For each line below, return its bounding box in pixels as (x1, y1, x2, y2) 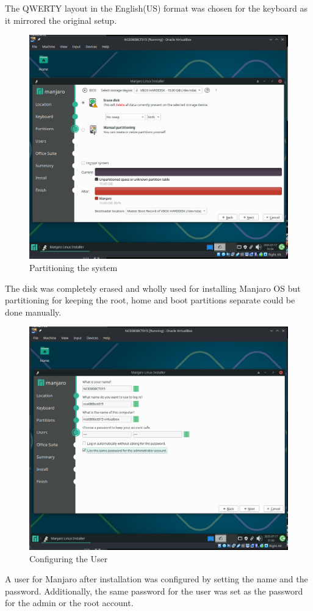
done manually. (5, 305, 62, 318)
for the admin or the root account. (5, 596, 134, 609)
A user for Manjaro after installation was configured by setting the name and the (5, 573, 308, 585)
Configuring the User (29, 552, 108, 565)
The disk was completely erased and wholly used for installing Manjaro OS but (5, 281, 301, 294)
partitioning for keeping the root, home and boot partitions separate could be (5, 294, 295, 306)
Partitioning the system (29, 261, 118, 274)
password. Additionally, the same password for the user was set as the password (5, 584, 303, 597)
